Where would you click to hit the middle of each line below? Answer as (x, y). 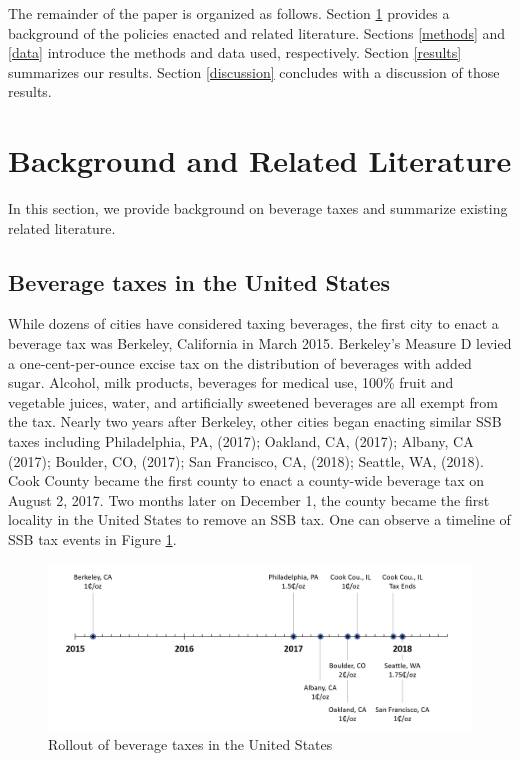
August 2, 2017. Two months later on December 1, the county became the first (249, 499)
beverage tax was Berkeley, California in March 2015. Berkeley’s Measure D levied (260, 343)
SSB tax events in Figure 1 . (92, 539)
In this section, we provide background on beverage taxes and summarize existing (258, 208)
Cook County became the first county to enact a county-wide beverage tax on (246, 480)
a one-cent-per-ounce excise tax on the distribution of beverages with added (240, 362)
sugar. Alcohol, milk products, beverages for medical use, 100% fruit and (231, 382)
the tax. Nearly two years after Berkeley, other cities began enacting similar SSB (255, 421)
